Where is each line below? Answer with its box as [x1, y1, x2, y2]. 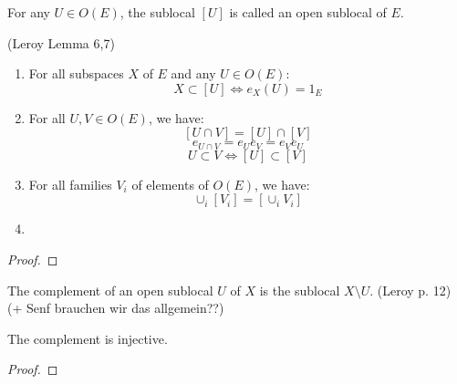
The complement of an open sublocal [7, 280, 213, 299]
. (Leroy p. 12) [369, 280, 452, 299]
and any [171, 64, 216, 83]
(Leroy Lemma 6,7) [7, 33, 115, 52]
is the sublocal [259, 280, 340, 299]
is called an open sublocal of [229, 3, 387, 21]
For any [7, 3, 50, 21]
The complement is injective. [7, 328, 168, 348]
